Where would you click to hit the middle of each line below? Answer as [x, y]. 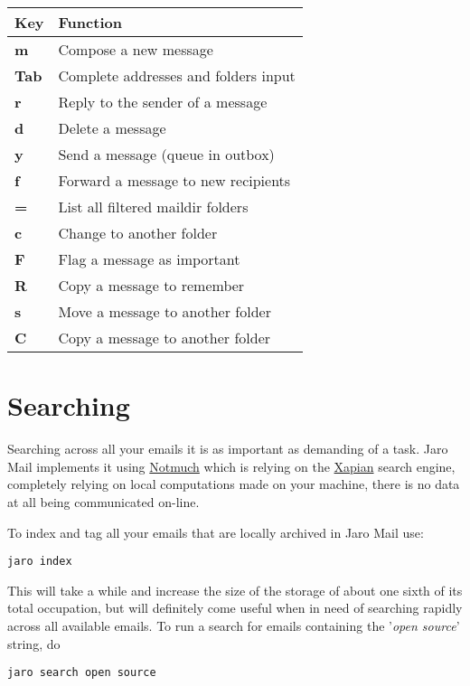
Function [90, 22]
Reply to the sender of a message [163, 102]
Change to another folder [138, 233]
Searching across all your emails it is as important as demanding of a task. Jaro [228, 449]
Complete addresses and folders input [177, 75]
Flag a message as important [149, 259]
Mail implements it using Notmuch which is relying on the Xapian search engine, [231, 466]
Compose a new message [136, 49]
